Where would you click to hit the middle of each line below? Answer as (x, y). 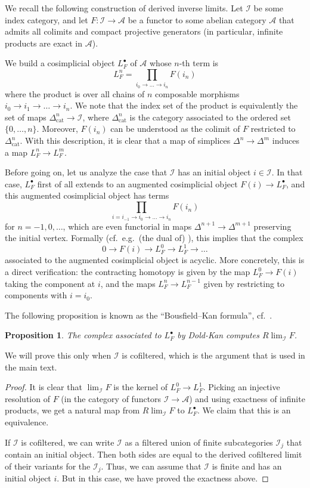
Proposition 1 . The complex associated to (83, 335)
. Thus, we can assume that (151, 466)
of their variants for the (48, 466)
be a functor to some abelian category (197, 19)
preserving (272, 226)
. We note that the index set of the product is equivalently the (184, 105)
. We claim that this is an (244, 410)
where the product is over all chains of (75, 93)
